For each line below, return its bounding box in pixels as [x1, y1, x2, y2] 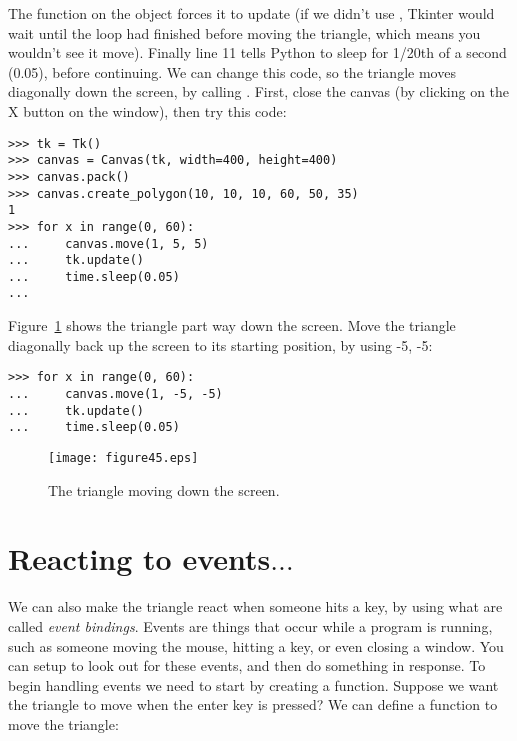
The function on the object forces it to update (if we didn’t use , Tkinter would [8, 3, 495, 23]
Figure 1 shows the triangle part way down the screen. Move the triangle [8, 315, 456, 336]
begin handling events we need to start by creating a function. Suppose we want [8, 674, 499, 695]
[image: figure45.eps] [48, 450, 199, 465]
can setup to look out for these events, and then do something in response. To [8, 655, 486, 676]
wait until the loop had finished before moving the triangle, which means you [8, 22, 481, 43]
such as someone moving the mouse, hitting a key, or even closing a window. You [8, 635, 504, 656]
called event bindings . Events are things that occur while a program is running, [8, 615, 493, 636]
